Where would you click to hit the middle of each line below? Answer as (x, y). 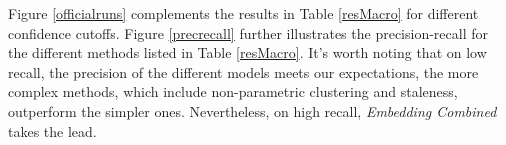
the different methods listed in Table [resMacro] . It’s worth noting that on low (247, 52)
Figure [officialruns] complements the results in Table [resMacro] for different (243, 13)
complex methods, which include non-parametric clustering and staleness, (233, 91)
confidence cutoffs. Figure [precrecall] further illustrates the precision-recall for (248, 32)
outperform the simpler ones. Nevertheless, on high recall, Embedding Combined (252, 110)
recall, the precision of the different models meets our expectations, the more (243, 71)
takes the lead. (52, 130)
